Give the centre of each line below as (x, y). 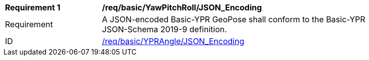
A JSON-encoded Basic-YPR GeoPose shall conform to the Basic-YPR (234, 19)
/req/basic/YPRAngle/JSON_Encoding (173, 41)
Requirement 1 (33, 7)
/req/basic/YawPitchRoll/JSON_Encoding (182, 7)
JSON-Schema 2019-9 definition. (164, 29)
